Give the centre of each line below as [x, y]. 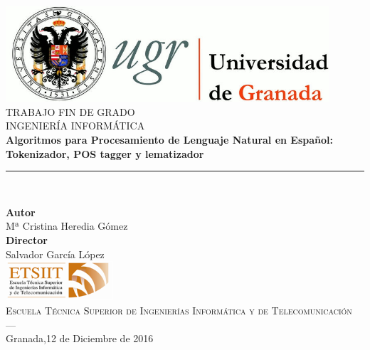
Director [27, 239]
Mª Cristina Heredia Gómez [67, 226]
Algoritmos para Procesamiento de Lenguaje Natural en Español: [170, 139]
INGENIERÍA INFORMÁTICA [75, 126]
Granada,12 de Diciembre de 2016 [80, 338]
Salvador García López [55, 254]
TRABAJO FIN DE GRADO [70, 111]
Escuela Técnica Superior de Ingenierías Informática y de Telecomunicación [179, 310]
